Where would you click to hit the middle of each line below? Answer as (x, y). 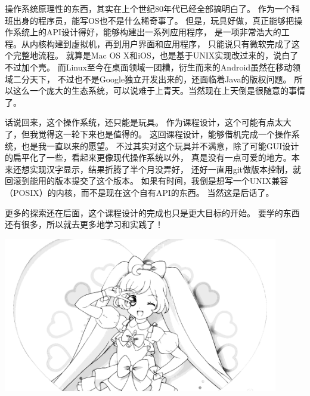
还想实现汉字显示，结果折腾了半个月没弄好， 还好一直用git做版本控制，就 (157, 169)
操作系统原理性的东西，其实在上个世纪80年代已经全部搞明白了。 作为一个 (148, 8)
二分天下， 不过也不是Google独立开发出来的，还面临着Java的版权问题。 (152, 79)
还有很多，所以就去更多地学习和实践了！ (84, 224)
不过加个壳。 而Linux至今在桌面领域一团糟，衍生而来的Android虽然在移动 (149, 67)
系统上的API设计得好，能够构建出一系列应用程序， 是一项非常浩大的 (147, 32)
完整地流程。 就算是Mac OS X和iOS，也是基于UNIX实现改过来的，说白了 (156, 55)
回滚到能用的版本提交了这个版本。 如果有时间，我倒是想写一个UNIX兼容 (147, 181)
